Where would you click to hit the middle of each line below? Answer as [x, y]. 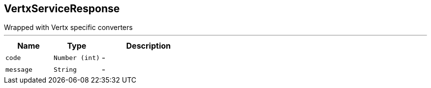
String [65, 69]
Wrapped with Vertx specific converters [68, 28]
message [19, 69]
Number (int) [77, 58]
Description [148, 46]
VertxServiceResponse [62, 9]
